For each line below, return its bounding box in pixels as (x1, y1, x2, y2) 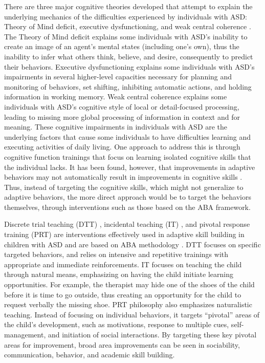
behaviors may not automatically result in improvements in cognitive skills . (4, 172, 242, 182)
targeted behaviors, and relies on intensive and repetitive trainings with (4, 249, 229, 260)
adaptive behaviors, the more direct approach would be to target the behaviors (4, 191, 252, 202)
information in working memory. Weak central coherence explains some (4, 91, 227, 102)
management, (4, 329, 46, 339)
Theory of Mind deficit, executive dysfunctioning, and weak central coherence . (4, 21, 251, 32)
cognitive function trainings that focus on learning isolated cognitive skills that (4, 151, 251, 162)
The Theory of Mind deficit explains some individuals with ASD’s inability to (4, 31, 248, 41)
